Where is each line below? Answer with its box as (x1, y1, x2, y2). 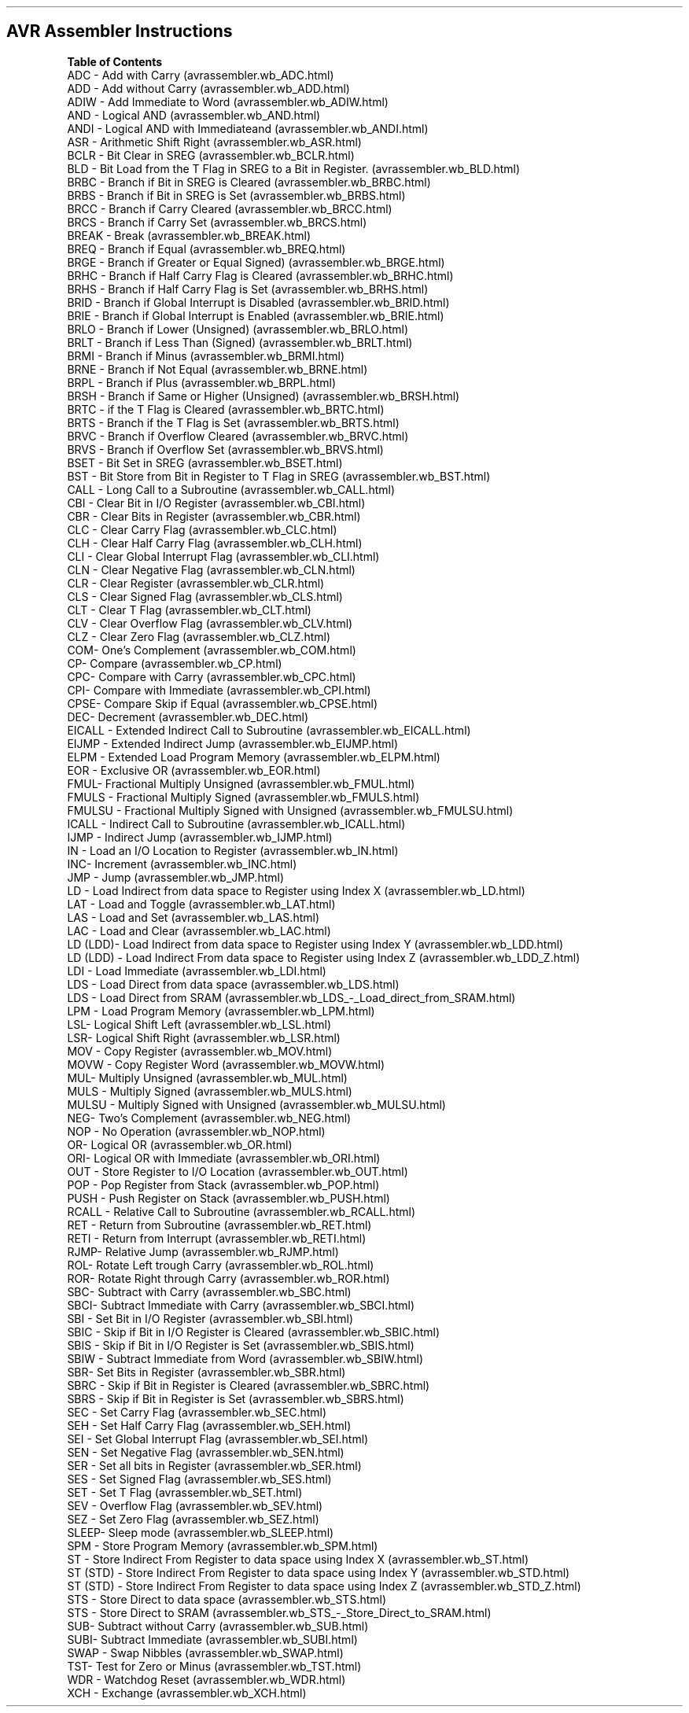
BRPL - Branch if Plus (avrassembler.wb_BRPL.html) (67, 375, 337, 389)
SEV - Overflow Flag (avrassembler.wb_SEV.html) (67, 1498, 323, 1512)
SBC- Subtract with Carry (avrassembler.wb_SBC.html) (67, 1284, 352, 1299)
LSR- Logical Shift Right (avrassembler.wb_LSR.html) (67, 1030, 341, 1044)
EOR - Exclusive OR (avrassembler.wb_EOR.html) (67, 763, 321, 777)
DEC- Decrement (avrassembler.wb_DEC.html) (67, 709, 308, 724)
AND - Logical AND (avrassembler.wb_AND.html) (67, 108, 321, 122)
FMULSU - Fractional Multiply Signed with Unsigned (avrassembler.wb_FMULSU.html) (67, 803, 514, 817)
